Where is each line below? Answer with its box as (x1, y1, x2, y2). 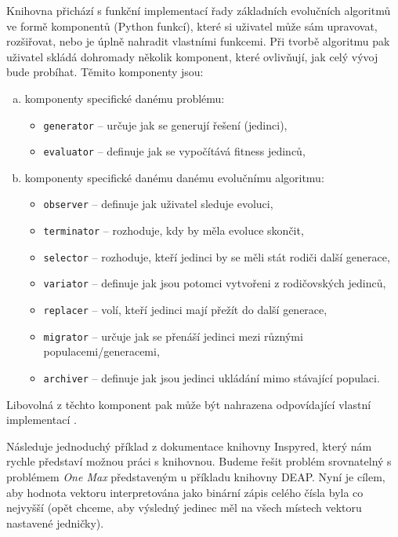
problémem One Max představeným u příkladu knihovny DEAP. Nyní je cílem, (6, 469, 385, 485)
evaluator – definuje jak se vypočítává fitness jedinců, (43, 143, 306, 159)
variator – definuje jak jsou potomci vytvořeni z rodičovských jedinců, (43, 275, 386, 291)
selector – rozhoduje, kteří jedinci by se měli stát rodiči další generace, (43, 248, 390, 265)
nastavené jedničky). (6, 514, 104, 531)
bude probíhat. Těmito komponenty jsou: (6, 64, 204, 80)
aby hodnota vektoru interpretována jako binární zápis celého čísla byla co (6, 484, 364, 500)
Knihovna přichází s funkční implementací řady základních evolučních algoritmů (6, 2, 391, 18)
